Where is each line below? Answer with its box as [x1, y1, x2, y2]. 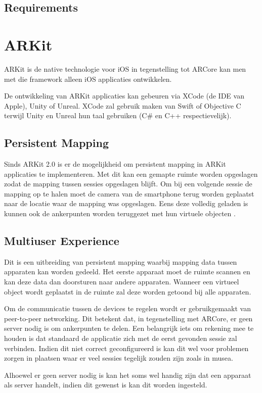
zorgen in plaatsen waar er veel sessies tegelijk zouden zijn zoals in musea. [4, 353, 233, 363]
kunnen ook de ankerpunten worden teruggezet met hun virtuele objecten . [4, 208, 236, 219]
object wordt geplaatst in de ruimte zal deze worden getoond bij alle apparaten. [4, 286, 251, 297]
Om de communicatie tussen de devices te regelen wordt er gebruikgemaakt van [4, 303, 251, 314]
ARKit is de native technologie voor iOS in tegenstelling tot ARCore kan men [4, 63, 246, 74]
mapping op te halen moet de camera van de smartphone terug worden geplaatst [4, 188, 254, 199]
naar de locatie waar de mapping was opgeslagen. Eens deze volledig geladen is [4, 198, 248, 209]
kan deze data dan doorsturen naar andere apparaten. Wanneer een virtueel [4, 276, 239, 287]
